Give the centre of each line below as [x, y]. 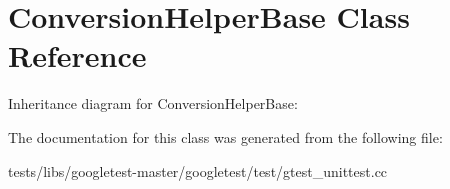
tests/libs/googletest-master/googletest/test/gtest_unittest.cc [198, 170]
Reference [77, 55]
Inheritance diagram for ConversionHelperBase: [153, 103]
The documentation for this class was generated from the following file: [225, 136]
